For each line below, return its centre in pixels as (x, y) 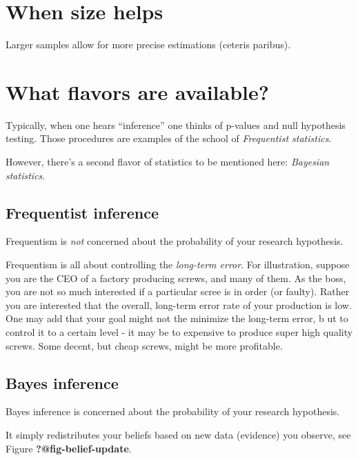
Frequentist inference (82, 212)
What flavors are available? (137, 91)
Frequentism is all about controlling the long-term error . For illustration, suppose (178, 264)
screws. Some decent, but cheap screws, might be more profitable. (144, 345)
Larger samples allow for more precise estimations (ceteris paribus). (148, 44)
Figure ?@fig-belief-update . (69, 448)
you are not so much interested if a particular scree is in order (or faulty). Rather (178, 291)
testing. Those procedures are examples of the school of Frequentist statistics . (169, 138)
